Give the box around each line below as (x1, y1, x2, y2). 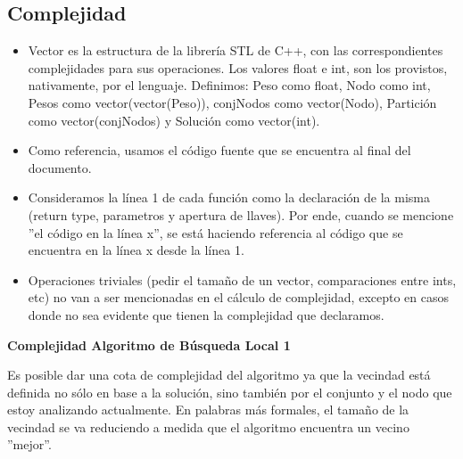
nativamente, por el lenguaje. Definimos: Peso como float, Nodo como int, (28, 76, 431, 94)
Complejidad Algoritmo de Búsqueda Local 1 (7, 335, 291, 354)
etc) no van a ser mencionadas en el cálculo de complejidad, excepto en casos (28, 288, 450, 307)
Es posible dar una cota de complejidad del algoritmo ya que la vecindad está (7, 365, 431, 384)
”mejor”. (7, 435, 52, 454)
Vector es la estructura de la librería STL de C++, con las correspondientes (28, 41, 443, 60)
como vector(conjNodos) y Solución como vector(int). (28, 111, 320, 129)
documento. (28, 158, 92, 176)
